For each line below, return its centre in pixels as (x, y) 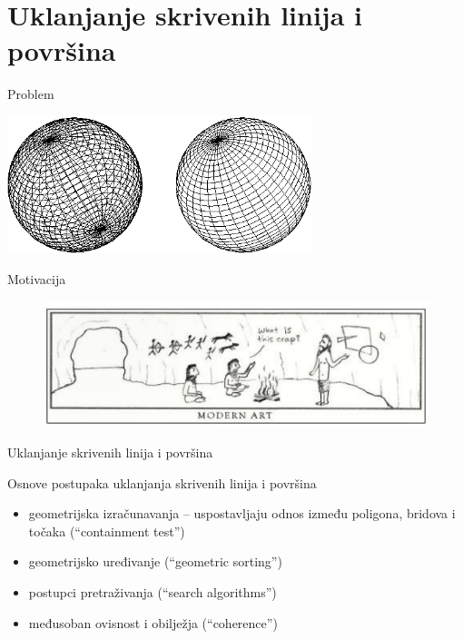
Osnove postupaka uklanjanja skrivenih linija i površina (162, 482)
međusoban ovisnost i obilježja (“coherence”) (153, 622)
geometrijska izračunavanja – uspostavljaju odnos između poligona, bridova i (242, 513)
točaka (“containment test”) (107, 531)
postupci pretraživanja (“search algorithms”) (153, 592)
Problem (31, 94)
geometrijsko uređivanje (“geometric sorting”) (155, 561)
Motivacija (37, 278)
